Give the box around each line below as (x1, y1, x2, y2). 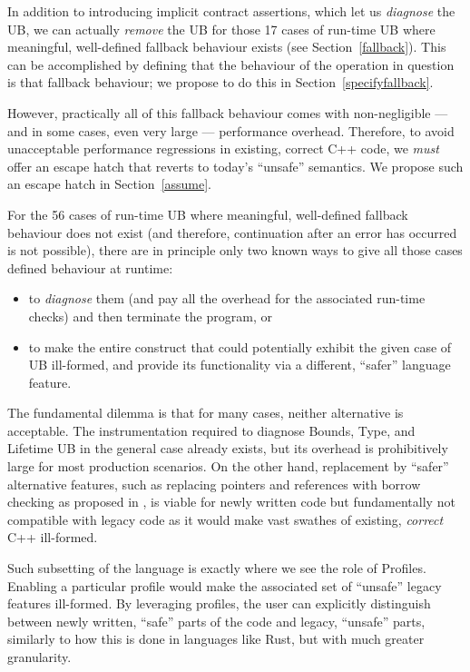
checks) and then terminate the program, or (28, 306, 272, 325)
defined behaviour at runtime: (7, 258, 173, 277)
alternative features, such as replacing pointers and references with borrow (7, 474, 421, 493)
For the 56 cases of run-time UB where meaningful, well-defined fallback (7, 204, 408, 223)
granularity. (7, 647, 72, 666)
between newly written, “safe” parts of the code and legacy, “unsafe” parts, (7, 611, 426, 630)
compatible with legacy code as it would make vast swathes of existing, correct (7, 509, 444, 529)
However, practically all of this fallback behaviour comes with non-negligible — (7, 103, 448, 122)
